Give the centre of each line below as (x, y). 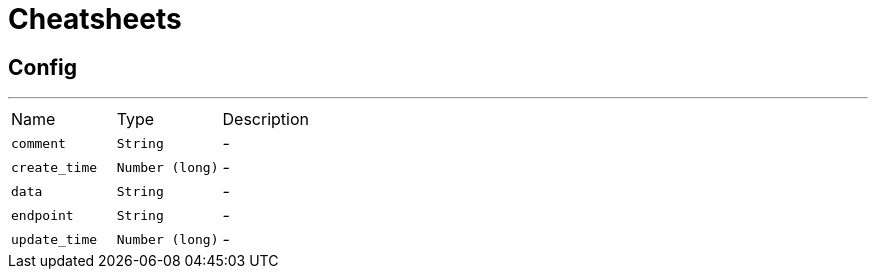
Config (42, 67)
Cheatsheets (95, 19)
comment (38, 143)
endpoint (42, 215)
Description (265, 119)
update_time (54, 239)
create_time (54, 167)
